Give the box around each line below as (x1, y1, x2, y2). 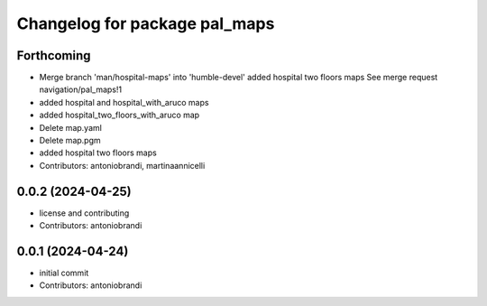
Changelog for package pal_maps (16, 14, 275, 33)
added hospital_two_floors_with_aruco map (39, 109, 200, 121)
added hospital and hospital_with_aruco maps (39, 97, 209, 107)
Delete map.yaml (39, 122, 103, 133)
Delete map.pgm (39, 135, 101, 146)
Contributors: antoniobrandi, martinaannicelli (39, 160, 206, 171)
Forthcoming (16, 48, 91, 63)
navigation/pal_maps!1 (39, 84, 122, 95)
